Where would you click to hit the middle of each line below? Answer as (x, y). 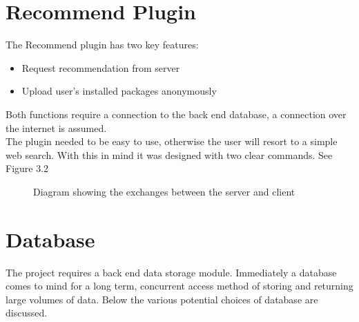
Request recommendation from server (101, 67)
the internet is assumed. (56, 127)
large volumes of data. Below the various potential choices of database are (162, 299)
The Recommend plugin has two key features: (102, 45)
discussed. (27, 313)
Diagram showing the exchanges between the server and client (164, 191)
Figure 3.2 (27, 168)
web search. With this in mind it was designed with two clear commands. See (169, 154)
